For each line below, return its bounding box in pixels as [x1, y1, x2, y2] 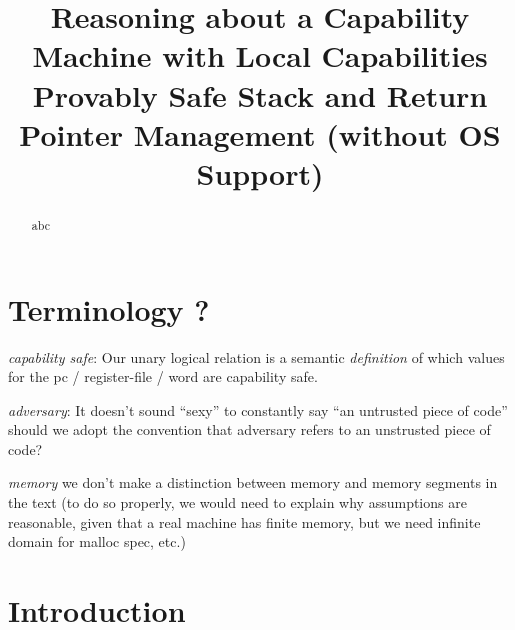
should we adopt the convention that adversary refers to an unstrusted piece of [8, 419, 491, 440]
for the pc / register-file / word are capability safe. [8, 366, 318, 387]
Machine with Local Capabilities [32, 35, 488, 76]
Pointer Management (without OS [19, 113, 501, 154]
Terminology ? [8, 288, 210, 329]
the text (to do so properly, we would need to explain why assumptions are [8, 492, 467, 513]
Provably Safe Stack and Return [32, 74, 488, 115]
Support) [196, 152, 324, 193]
